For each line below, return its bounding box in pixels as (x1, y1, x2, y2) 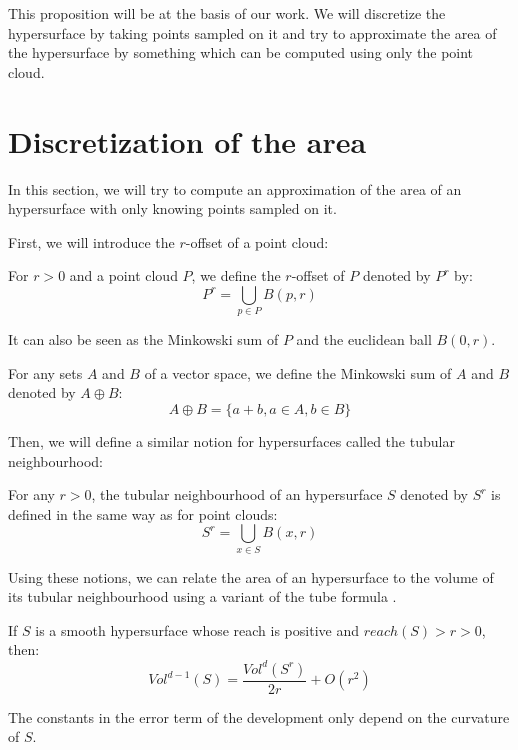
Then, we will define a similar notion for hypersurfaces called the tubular (8, 430, 455, 451)
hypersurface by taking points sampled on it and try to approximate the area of (8, 22, 497, 43)
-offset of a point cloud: (185, 231, 329, 252)
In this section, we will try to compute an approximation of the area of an (8, 178, 462, 199)
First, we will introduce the (8, 231, 175, 252)
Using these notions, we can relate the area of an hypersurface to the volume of (8, 566, 494, 587)
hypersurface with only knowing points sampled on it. (8, 198, 337, 219)
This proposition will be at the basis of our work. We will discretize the (8, 3, 446, 23)
